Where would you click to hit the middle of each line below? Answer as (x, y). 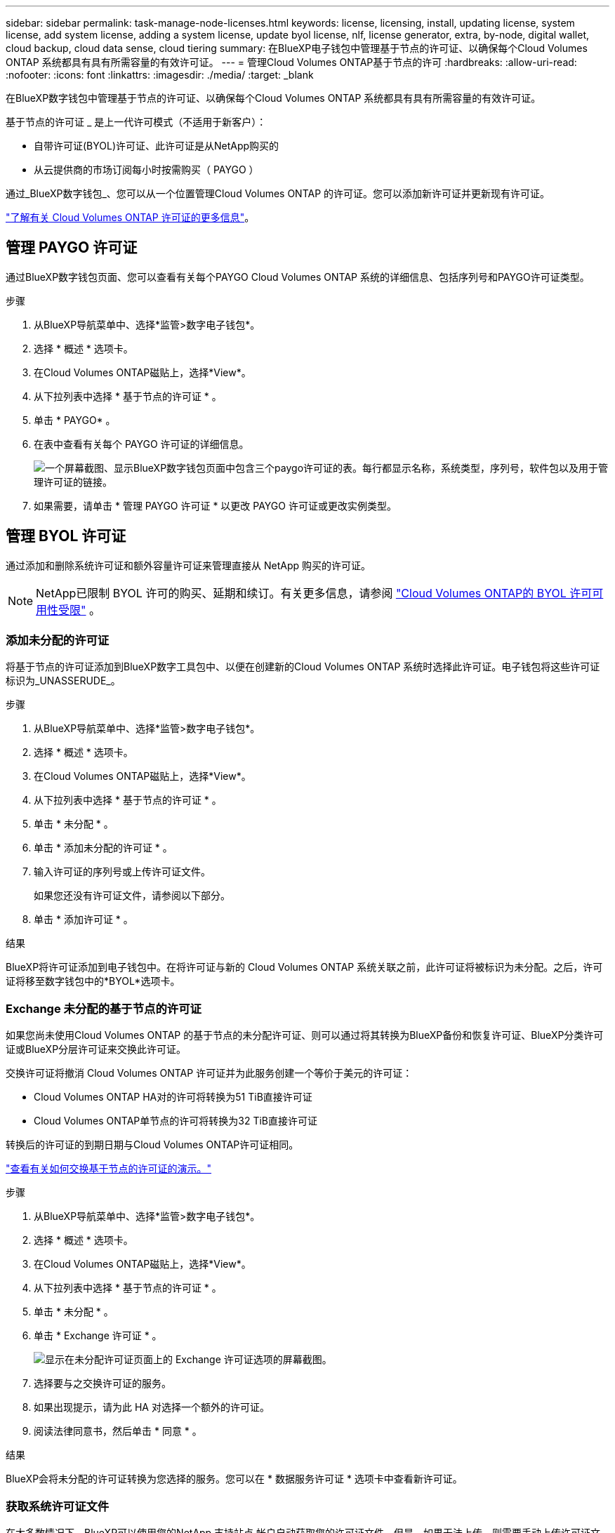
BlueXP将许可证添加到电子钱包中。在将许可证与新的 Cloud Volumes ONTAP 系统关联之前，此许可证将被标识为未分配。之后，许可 (304, 967)
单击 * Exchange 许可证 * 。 (98, 1336)
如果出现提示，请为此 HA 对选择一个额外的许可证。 (152, 1407)
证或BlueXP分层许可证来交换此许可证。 (96, 1049)
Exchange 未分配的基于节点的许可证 (104, 1008)
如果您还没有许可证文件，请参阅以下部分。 (132, 896)
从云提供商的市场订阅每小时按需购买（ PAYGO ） (146, 170)
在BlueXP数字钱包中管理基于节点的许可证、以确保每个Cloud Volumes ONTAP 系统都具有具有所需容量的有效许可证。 (273, 98)
